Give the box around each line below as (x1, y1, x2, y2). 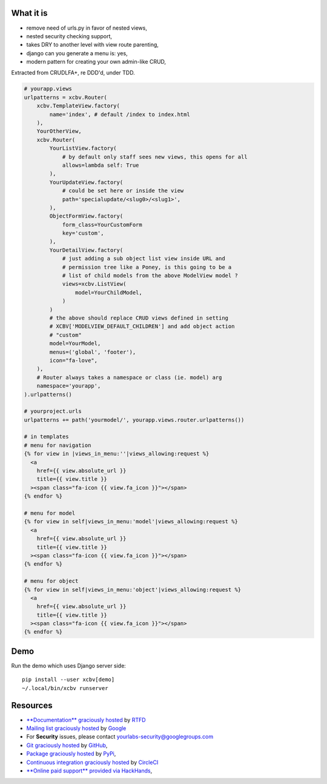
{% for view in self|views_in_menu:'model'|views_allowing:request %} (24, 518, 239, 525)
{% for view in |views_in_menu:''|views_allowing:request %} (24, 451, 210, 457)
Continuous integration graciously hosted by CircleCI (26, 759, 159, 766)
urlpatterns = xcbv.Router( (24, 94, 107, 101)
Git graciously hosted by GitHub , (26, 742, 108, 749)
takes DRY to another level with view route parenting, (26, 41, 159, 49)
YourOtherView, (36, 128, 82, 135)
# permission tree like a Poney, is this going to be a (62, 264, 232, 270)
